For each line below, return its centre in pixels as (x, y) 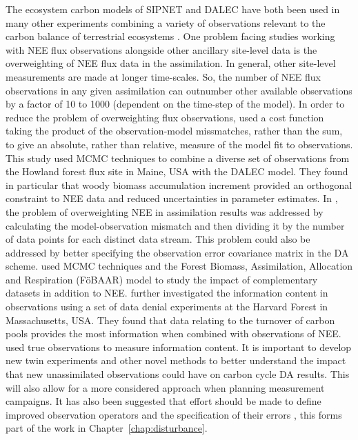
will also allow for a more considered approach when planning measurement (165, 387)
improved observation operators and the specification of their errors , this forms (174, 414)
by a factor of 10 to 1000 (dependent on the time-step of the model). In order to (175, 104)
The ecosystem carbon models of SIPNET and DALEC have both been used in (173, 9)
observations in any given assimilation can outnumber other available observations (179, 90)
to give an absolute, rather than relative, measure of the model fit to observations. (179, 144)
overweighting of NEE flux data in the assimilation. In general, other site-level (171, 63)
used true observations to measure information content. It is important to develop (179, 347)
